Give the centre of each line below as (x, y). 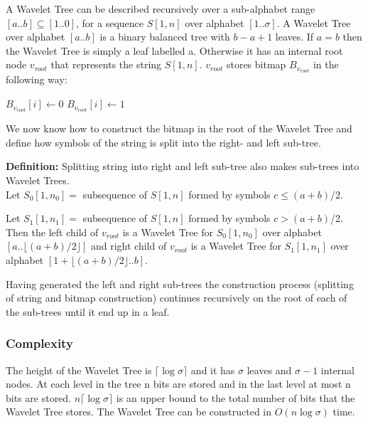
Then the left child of (52, 232)
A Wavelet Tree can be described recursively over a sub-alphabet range (161, 9)
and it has (213, 370)
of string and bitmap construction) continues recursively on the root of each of (177, 298)
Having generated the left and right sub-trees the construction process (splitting (180, 283)
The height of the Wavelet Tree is (79, 370)
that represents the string (106, 64)
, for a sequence (110, 22)
